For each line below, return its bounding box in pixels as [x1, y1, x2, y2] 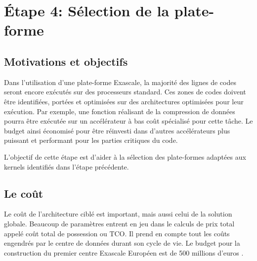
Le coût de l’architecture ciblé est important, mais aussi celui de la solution [4, 209, 232, 219]
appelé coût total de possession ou [4, 228, 107, 238]
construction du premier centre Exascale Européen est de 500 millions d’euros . [4, 247, 244, 258]
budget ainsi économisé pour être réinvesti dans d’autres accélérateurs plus [4, 125, 230, 135]
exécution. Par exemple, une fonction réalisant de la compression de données [4, 106, 235, 116]
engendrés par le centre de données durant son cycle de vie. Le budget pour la [4, 238, 240, 248]
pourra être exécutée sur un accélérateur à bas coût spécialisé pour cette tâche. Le [4, 116, 253, 126]
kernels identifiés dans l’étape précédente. [4, 161, 129, 172]
